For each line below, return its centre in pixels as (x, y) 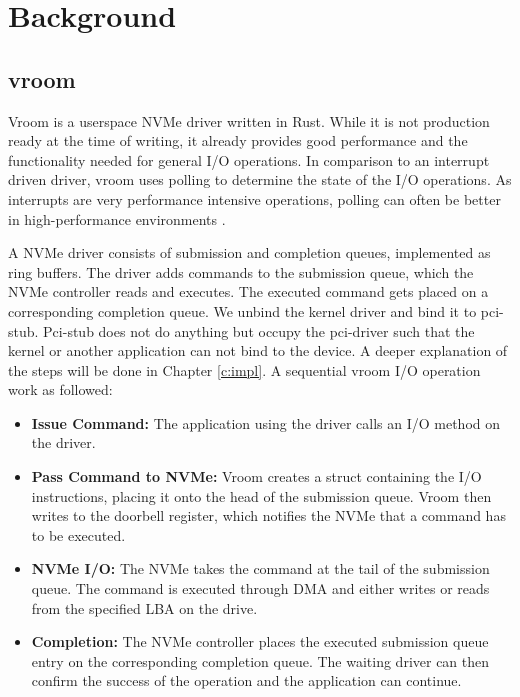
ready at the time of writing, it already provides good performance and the (238, 140)
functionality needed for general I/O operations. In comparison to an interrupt (249, 159)
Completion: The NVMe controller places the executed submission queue (260, 641)
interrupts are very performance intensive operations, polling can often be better (254, 198)
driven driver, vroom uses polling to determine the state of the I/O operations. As (260, 179)
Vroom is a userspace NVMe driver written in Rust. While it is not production (249, 120)
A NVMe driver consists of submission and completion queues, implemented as (249, 252)
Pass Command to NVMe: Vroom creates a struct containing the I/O (256, 476)
